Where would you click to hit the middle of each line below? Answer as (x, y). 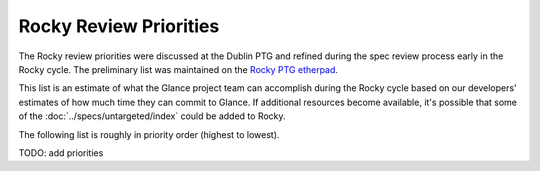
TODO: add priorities (61, 152)
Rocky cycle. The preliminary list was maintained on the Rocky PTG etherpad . (178, 69)
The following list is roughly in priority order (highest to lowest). (149, 134)
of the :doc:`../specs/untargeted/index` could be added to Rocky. (152, 116)
